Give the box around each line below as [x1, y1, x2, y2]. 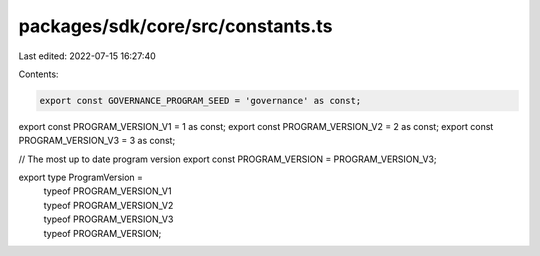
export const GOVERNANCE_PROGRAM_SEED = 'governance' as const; [39, 95, 362, 106]
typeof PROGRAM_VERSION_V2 [43, 199, 174, 211]
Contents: [18, 68, 59, 80]
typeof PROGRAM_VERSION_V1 [43, 185, 172, 197]
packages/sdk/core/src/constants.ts [18, 15, 333, 37]
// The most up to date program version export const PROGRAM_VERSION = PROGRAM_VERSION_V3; [18, 153, 437, 165]
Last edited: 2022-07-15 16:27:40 [18, 50, 157, 62]
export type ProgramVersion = [18, 171, 144, 184]
